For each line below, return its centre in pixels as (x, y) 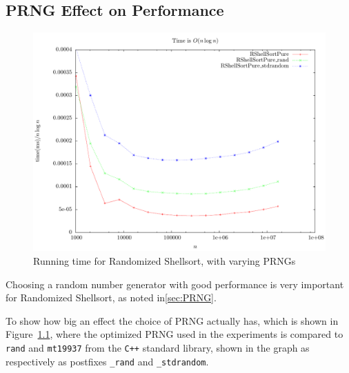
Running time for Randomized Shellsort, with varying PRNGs (164, 260)
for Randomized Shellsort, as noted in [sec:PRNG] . (111, 298)
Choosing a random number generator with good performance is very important (175, 284)
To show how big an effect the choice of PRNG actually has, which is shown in (172, 320)
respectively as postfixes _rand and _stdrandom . (107, 361)
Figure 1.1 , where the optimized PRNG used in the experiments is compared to (174, 334)
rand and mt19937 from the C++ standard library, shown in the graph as (158, 347)
